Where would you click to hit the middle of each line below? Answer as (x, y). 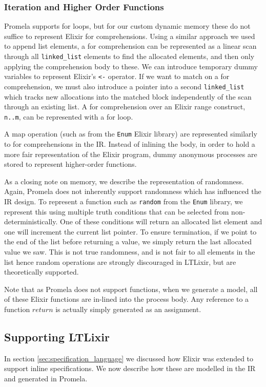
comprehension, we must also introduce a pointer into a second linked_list (124, 86)
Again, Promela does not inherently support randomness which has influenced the (133, 191)
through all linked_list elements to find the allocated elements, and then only (129, 56)
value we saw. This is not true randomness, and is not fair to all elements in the (130, 252)
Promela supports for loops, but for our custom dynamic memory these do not (127, 26)
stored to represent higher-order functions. (70, 164)
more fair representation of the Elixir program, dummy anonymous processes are (131, 154)
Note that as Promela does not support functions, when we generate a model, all (131, 289)
